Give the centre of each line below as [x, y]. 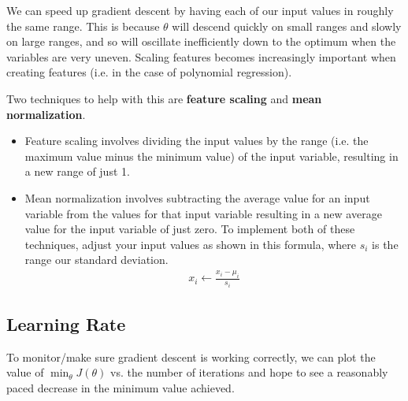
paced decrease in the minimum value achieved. [121, 388]
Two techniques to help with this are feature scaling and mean [164, 98]
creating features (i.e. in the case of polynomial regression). [149, 72]
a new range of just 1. [77, 171]
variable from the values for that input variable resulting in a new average [203, 213]
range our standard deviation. [96, 260]
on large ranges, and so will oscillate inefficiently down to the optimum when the [201, 41]
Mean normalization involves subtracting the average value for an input [197, 197]
